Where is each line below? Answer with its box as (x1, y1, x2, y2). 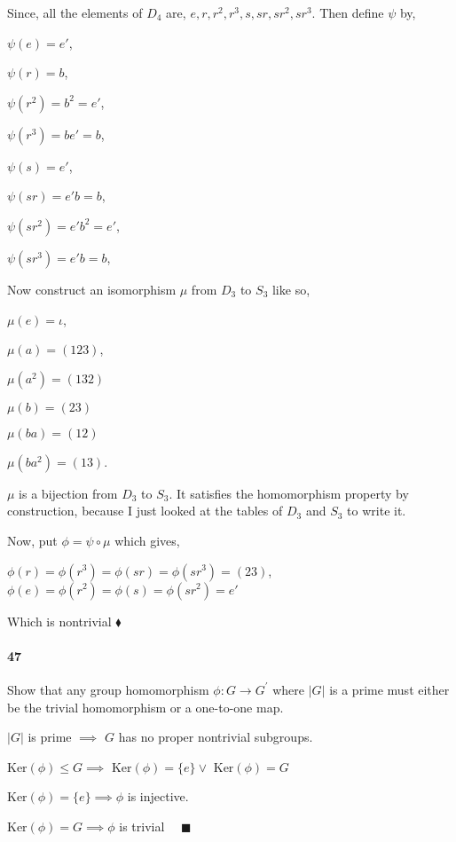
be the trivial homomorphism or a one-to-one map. (7, 697, 284, 716)
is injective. (127, 787, 189, 806)
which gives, (114, 531, 180, 549)
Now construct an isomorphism (7, 279, 177, 298)
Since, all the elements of (7, 4, 143, 21)
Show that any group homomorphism (7, 680, 209, 698)
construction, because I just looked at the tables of (7, 501, 283, 520)
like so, (271, 279, 311, 298)
